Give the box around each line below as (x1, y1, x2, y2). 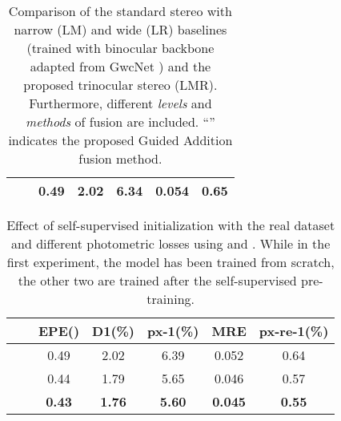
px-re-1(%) (259, 322, 329, 340)
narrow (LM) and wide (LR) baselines (14, 20, 227, 38)
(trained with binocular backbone (26, 38, 215, 57)
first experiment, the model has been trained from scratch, (6, 253, 335, 271)
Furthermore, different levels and (29, 94, 212, 112)
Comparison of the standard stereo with (8, 2, 232, 20)
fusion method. (78, 149, 162, 168)
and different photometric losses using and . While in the (11, 234, 331, 253)
